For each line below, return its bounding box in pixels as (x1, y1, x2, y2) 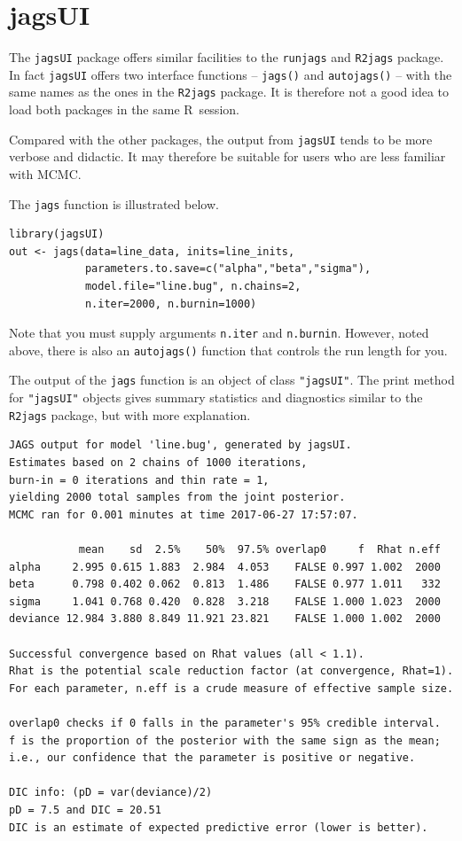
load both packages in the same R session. (9, 100, 239, 119)
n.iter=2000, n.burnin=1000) (84, 297, 257, 310)
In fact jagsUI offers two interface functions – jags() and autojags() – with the (9, 65, 452, 83)
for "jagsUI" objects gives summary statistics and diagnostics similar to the (9, 388, 423, 407)
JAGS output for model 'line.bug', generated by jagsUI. (9, 439, 352, 452)
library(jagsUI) (9, 228, 105, 241)
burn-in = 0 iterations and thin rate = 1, (9, 473, 270, 487)
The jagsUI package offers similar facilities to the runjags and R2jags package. (9, 48, 444, 66)
